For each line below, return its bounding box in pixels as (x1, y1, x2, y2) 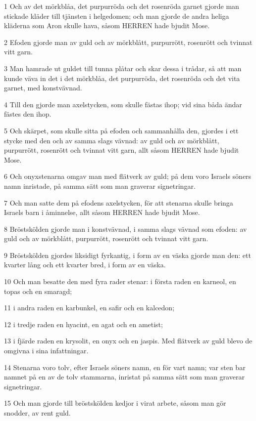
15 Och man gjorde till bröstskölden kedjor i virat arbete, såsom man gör (4, 398, 226, 408)
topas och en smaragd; (4, 286, 72, 296)
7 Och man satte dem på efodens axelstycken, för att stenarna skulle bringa (4, 197, 233, 208)
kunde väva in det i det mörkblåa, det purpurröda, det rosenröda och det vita (4, 73, 240, 83)
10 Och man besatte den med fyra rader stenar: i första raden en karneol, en (4, 276, 236, 287)
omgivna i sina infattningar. (4, 345, 89, 356)
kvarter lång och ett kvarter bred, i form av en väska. (4, 259, 166, 270)
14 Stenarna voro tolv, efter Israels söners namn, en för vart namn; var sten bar (4, 362, 246, 372)
